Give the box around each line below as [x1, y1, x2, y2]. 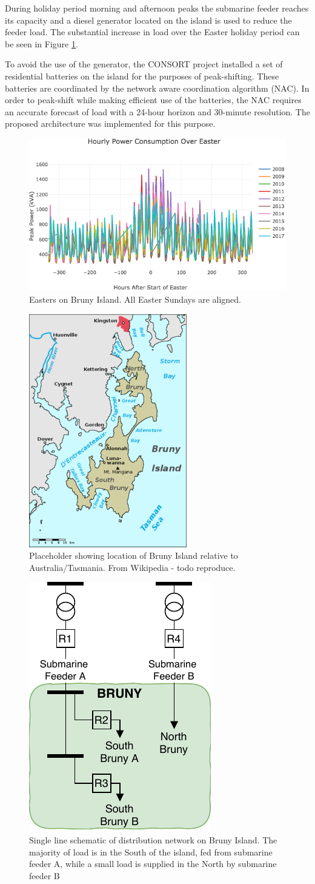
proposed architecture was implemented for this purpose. [5, 117, 216, 130]
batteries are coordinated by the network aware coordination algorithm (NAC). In [5, 81, 310, 94]
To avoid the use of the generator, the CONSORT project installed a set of [5, 58, 283, 70]
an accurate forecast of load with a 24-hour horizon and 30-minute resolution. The [5, 105, 310, 118]
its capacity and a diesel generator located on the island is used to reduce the [5, 13, 292, 26]
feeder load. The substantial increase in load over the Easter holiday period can [5, 25, 300, 38]
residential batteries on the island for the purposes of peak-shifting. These [5, 69, 279, 82]
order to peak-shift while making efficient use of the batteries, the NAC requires [5, 93, 302, 106]
